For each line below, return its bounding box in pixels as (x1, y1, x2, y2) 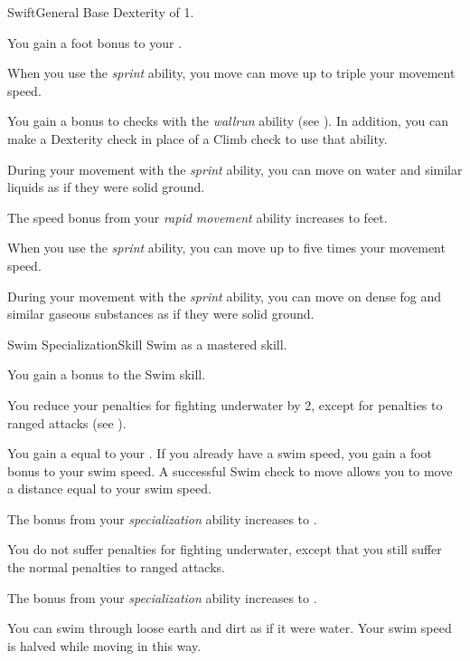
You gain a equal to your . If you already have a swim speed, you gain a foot (7, 444, 433, 463)
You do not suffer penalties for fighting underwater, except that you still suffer (7, 540, 442, 559)
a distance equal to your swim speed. (7, 479, 211, 498)
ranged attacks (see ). (7, 413, 127, 432)
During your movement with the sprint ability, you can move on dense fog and (7, 286, 442, 305)
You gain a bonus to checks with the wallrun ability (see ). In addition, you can (7, 111, 449, 130)
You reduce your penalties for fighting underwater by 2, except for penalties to (7, 395, 443, 414)
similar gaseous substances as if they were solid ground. (7, 304, 315, 323)
